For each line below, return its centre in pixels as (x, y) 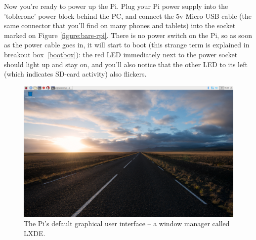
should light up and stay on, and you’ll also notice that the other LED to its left (126, 64)
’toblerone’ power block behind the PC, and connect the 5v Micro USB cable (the (128, 16)
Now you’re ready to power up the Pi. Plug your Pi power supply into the (116, 6)
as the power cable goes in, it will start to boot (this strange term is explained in (127, 45)
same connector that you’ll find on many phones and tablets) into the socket (120, 25)
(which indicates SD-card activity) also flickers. (75, 74)
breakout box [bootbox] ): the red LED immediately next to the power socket (121, 54)
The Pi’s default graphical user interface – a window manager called (127, 223)
